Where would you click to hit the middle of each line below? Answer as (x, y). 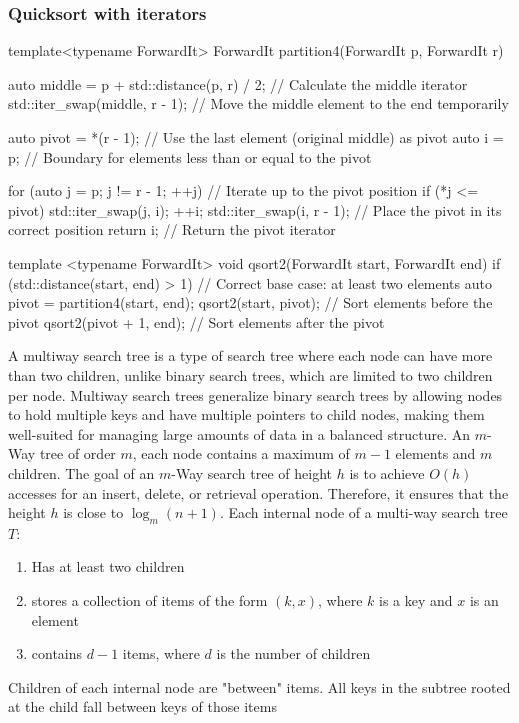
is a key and (416, 600)
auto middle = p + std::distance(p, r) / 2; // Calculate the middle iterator (238, 83)
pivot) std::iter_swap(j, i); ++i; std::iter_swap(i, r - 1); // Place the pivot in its (255, 209)
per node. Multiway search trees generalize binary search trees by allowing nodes (255, 394)
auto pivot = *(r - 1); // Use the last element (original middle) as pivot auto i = (256, 137)
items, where (161, 653)
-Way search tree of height (251, 472)
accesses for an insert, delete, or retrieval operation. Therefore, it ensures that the (258, 492)
